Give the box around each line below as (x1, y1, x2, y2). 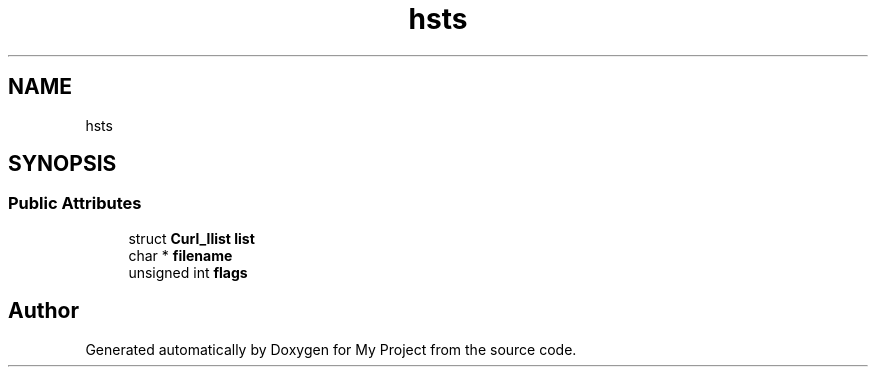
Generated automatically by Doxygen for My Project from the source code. (85, 340, 577, 358)
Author (8, 298, 79, 324)
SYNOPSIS (8, 151, 117, 177)
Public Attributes (8, 193, 142, 214)
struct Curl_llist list (128, 229, 255, 247)
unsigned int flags (128, 263, 248, 281)
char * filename (128, 246, 233, 264)
